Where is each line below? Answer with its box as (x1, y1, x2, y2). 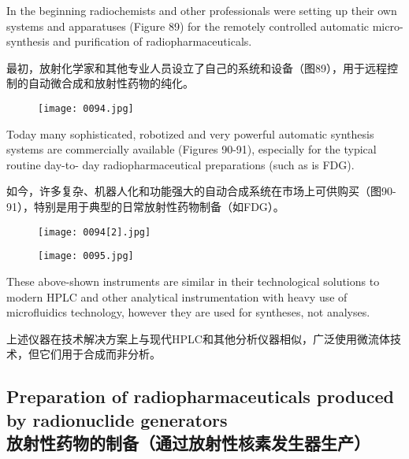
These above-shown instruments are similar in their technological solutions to (6, 272, 380, 289)
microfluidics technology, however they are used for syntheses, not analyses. (6, 304, 370, 320)
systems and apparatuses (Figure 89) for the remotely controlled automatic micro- (6, 17, 403, 34)
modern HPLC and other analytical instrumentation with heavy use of (6, 288, 348, 305)
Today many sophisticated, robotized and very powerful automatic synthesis (6, 125, 374, 142)
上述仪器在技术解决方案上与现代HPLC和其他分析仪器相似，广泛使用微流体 (6, 330, 390, 346)
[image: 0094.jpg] (38, 102, 134, 114)
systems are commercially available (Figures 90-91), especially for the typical (6, 141, 377, 157)
